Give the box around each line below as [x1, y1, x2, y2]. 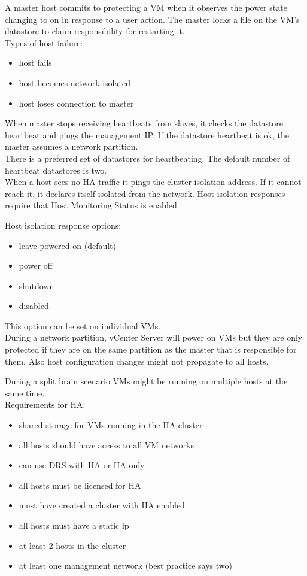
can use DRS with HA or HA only [19, 459, 145, 471]
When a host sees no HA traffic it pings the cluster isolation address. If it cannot [5, 175, 302, 188]
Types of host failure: [5, 36, 83, 48]
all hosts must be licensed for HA [19, 478, 141, 491]
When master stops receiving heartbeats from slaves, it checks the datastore [5, 117, 284, 129]
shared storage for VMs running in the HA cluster [19, 419, 203, 431]
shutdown [19, 279, 54, 292]
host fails [19, 56, 52, 69]
